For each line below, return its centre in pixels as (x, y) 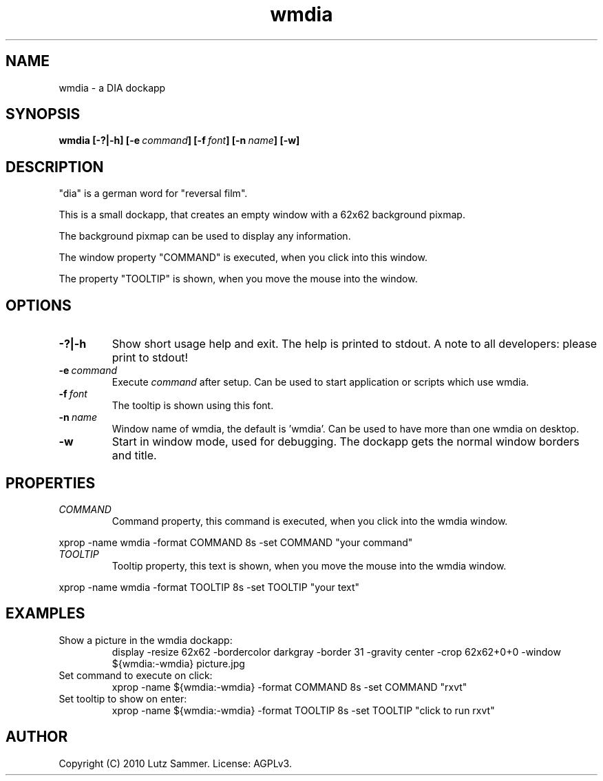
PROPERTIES (51, 483)
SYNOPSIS (43, 114)
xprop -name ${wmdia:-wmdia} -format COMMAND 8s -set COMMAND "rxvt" (289, 687)
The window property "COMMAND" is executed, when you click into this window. (243, 258)
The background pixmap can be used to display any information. (205, 236)
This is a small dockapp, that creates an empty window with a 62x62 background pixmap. (262, 215)
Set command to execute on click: (136, 675)
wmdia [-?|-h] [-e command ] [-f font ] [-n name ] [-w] (179, 140)
